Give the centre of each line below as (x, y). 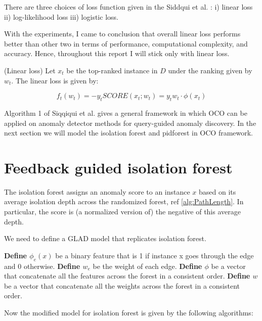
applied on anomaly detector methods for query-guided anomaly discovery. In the (130, 123)
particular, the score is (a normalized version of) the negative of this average (122, 212)
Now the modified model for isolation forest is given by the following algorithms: (129, 312)
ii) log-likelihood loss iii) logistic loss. (61, 16)
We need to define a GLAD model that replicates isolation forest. (105, 238)
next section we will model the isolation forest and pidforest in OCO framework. (129, 133)
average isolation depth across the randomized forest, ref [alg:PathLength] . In (124, 201)
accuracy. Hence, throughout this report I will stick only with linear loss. (117, 53)
